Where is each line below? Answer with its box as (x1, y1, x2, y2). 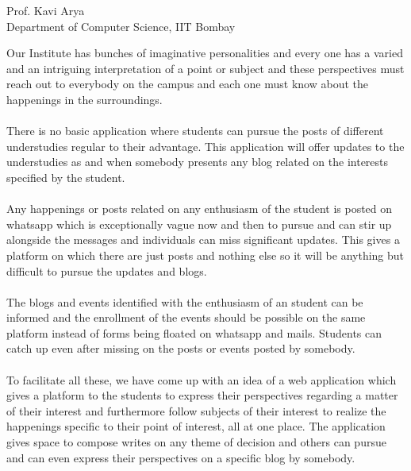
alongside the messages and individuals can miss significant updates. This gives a (6, 231, 400, 248)
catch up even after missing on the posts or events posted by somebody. (6, 340, 355, 357)
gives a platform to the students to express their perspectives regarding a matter (6, 387, 398, 403)
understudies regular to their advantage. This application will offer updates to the (6, 137, 405, 154)
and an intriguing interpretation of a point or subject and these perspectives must (6, 60, 405, 76)
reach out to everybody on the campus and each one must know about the (6, 75, 368, 92)
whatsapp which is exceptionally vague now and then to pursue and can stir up (6, 215, 392, 232)
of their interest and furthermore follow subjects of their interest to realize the (6, 402, 386, 419)
